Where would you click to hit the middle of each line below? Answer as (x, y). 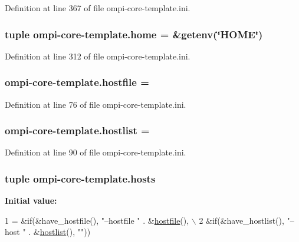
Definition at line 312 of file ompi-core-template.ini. (98, 56)
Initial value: (31, 200)
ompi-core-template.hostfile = (77, 82)
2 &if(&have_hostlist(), (241, 220)
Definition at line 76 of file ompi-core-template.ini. (96, 104)
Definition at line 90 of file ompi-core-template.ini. (96, 152)
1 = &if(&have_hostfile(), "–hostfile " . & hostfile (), (97, 220)
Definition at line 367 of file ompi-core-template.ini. (98, 8)
